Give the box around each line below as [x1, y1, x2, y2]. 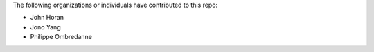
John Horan [30, 14, 64, 22]
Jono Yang [30, 23, 62, 31]
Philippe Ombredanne [30, 33, 93, 41]
